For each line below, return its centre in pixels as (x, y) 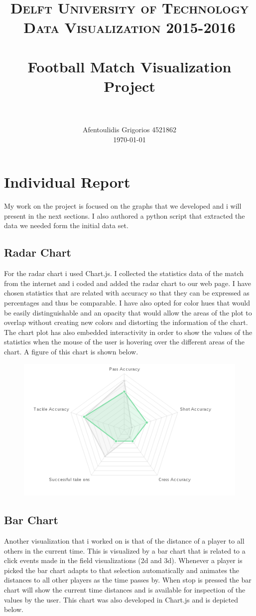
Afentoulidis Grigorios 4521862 (129, 130)
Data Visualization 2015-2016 (129, 27)
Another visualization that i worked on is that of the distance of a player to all (124, 541)
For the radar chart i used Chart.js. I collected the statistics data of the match (124, 273)
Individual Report (67, 182)
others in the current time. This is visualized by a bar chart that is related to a (125, 550)
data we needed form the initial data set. (66, 225)
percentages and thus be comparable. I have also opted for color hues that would (127, 302)
